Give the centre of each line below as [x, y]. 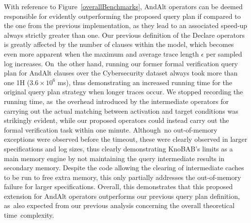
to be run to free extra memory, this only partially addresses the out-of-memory [123, 177]
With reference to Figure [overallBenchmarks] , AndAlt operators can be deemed [123, 6]
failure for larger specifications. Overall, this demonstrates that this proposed [118, 186]
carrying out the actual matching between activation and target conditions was [121, 111]
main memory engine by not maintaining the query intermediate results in [114, 158]
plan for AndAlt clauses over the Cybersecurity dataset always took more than [121, 73]
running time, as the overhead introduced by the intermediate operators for [117, 101]
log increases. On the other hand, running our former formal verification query [121, 63]
